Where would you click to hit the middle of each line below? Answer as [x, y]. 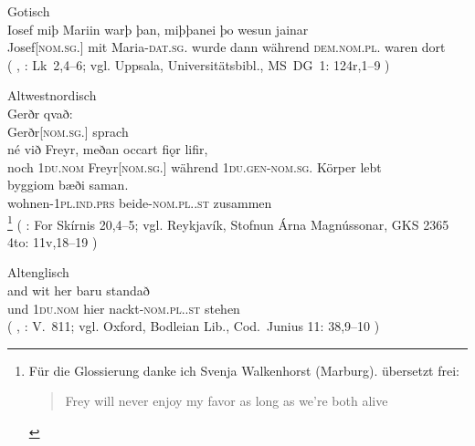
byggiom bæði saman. [68, 185]
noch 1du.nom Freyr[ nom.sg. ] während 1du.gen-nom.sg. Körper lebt [195, 166]
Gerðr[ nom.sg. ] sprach [68, 131]
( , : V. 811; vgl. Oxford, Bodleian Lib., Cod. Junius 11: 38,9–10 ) [194, 326]
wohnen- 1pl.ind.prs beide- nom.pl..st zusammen [140, 202]
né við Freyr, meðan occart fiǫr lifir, [108, 149]
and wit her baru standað [79, 290]
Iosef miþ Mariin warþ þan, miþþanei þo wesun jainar [158, 29]
